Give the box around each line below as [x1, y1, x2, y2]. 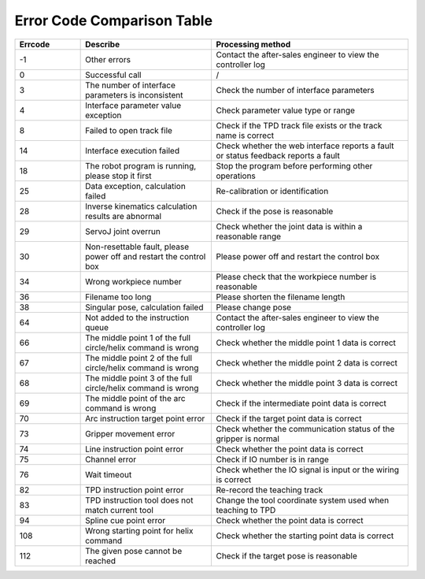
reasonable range [216, 231, 282, 242]
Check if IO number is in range [216, 454, 330, 465]
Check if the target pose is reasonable [216, 550, 358, 561]
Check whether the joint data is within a [216, 221, 363, 232]
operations [216, 170, 256, 181]
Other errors [85, 54, 131, 65]
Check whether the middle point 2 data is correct [216, 357, 397, 368]
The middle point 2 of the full [85, 352, 193, 363]
